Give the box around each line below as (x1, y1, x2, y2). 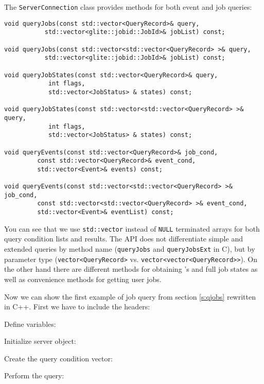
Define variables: (4, 318, 56, 329)
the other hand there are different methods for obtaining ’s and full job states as (4, 264, 258, 274)
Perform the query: (4, 370, 64, 381)
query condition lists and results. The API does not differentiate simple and (4, 233, 243, 244)
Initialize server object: (4, 336, 76, 346)
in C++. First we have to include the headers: (4, 301, 150, 312)
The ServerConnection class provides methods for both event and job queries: (4, 2, 252, 12)
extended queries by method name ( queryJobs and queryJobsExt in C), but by (4, 243, 255, 254)
